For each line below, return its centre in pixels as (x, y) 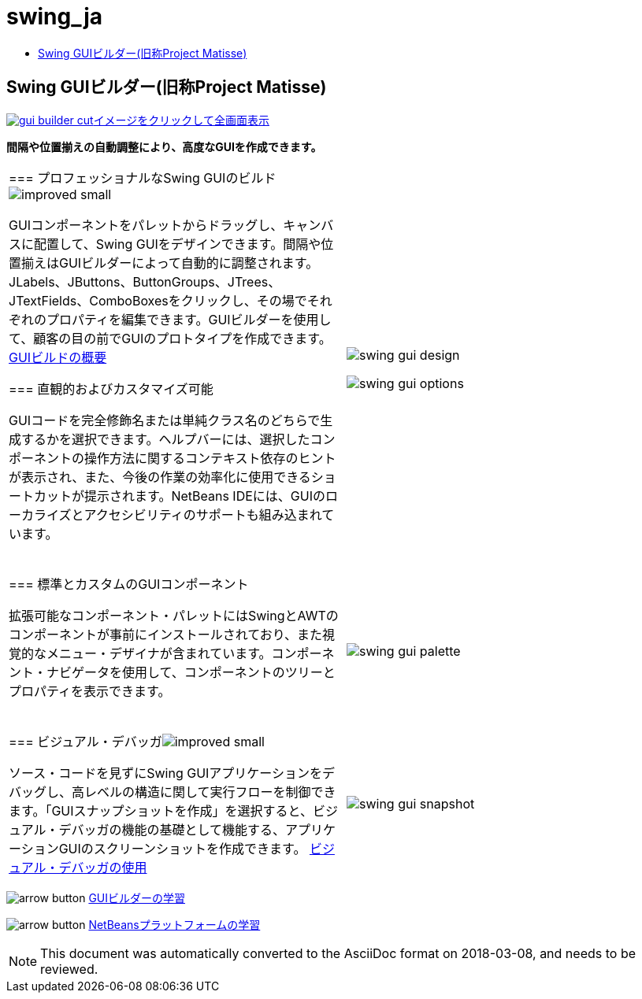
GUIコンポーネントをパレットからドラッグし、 (146, 225)
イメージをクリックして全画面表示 (181, 120)
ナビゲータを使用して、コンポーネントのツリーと (191, 672)
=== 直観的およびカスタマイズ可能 (111, 388)
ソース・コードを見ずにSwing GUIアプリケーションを (166, 773)
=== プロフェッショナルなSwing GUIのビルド (143, 178)
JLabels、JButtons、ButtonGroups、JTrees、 (145, 281)
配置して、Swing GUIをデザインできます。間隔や (178, 244)
